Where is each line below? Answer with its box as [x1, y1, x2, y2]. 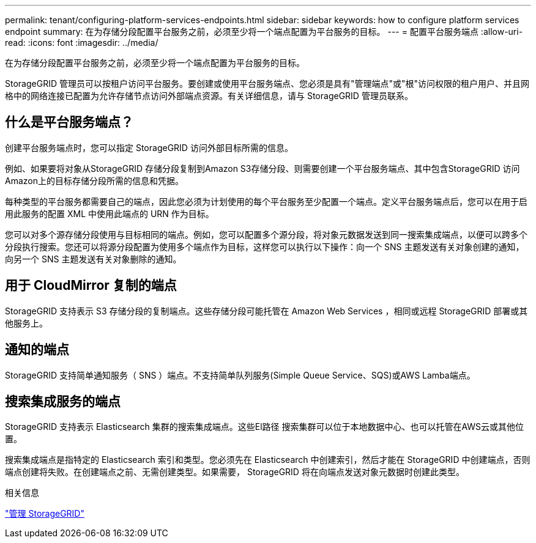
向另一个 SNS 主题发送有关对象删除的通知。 [5, 253, 182, 264]
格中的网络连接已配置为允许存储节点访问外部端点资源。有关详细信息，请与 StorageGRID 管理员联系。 [5, 90, 413, 101]
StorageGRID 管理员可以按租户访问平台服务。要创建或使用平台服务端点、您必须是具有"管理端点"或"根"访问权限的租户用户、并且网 [5, 78, 530, 89]
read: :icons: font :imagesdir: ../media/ [5, 37, 158, 48]
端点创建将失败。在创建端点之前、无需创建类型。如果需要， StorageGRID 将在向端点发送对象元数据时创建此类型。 [5, 467, 464, 478]
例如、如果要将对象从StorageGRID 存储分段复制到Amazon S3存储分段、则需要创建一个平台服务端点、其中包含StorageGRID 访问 [5, 163, 520, 174]
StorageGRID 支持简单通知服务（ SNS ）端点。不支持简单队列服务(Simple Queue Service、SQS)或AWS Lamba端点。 [5, 369, 475, 380]
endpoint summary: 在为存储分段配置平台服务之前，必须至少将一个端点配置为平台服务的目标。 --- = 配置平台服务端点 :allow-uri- [5, 26, 523, 37]
